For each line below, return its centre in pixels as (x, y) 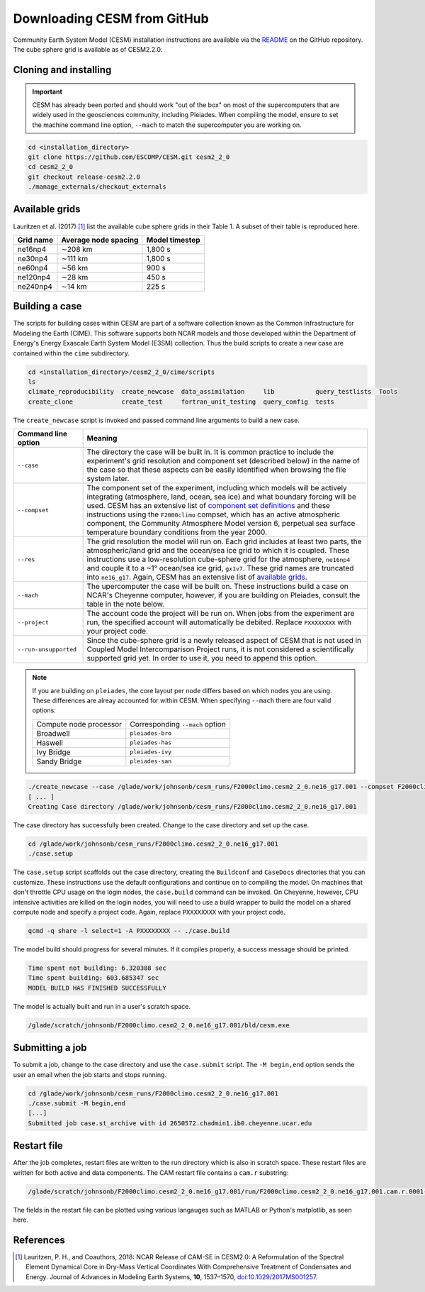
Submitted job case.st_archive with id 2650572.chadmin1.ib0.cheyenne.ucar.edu (170, 1123)
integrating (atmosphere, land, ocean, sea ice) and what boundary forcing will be (222, 497)
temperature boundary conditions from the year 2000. (177, 532)
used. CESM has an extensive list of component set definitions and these (209, 506)
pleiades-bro (151, 733)
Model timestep (174, 240)
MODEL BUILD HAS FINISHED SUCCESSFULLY (97, 988)
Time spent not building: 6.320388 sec (97, 968)
